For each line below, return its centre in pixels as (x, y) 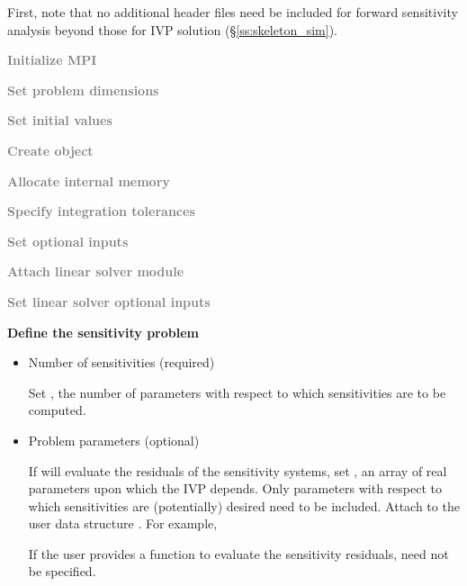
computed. (57, 410)
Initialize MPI (52, 60)
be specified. (62, 571)
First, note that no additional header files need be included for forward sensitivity (233, 12)
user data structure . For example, (123, 523)
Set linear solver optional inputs (109, 301)
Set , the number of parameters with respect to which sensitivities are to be (237, 392)
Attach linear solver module (96, 271)
